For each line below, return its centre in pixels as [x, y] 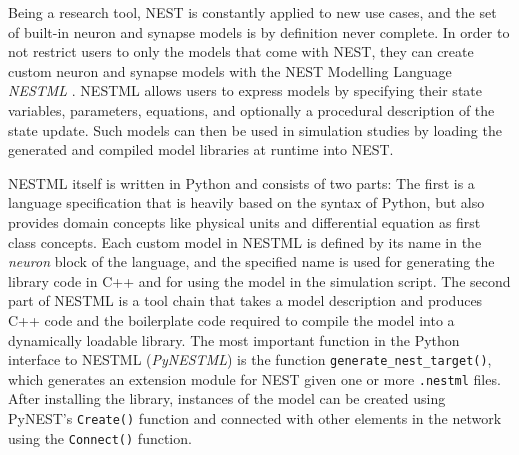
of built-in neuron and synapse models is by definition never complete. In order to [259, 31]
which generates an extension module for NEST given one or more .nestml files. [254, 378]
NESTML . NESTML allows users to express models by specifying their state [245, 90]
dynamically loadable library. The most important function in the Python [234, 339]
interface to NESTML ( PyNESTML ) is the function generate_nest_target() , [250, 359]
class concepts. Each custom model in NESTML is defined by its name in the [245, 241]
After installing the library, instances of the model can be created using [227, 398]
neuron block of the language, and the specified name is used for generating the [251, 261]
